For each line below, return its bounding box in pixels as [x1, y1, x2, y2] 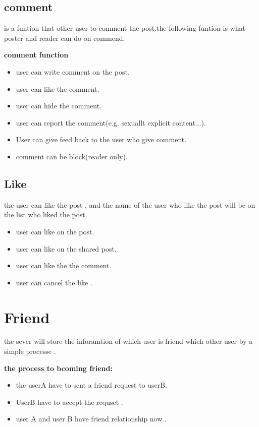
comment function [4, 49, 69, 60]
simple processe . [4, 346, 56, 356]
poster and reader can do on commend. [4, 32, 125, 43]
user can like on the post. [16, 226, 94, 236]
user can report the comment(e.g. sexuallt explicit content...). [16, 117, 206, 128]
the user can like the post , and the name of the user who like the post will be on [4, 199, 255, 210]
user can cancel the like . [16, 277, 92, 287]
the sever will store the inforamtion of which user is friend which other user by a [4, 336, 253, 346]
